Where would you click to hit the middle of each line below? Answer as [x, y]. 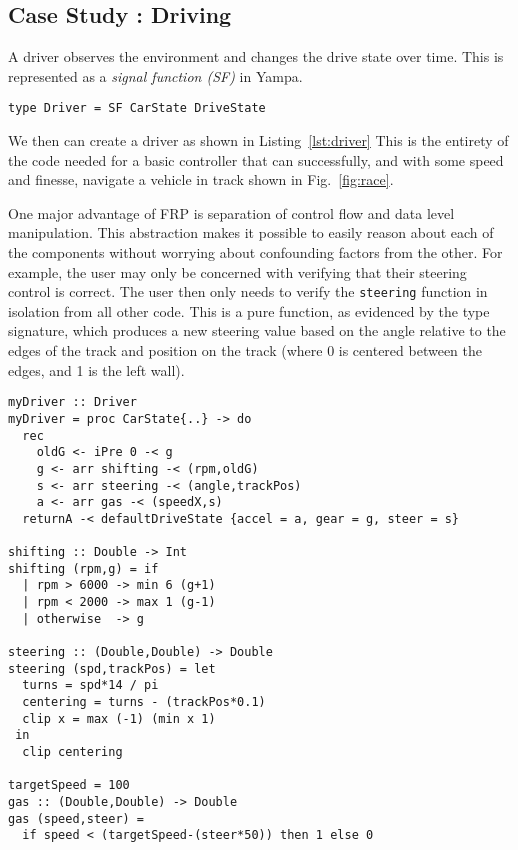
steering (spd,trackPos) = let [112, 668]
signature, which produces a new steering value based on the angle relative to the [257, 330]
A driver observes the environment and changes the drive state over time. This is [256, 56]
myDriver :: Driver [72, 402]
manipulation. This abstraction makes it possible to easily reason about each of [251, 232]
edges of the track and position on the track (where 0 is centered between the [245, 350]
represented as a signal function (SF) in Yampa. [155, 75]
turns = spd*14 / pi [90, 685]
